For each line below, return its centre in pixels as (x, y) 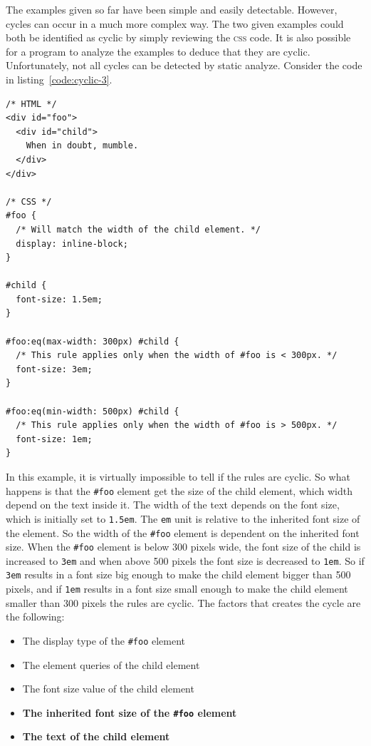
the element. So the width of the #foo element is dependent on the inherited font (183, 532)
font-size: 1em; (54, 439)
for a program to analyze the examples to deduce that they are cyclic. (158, 51)
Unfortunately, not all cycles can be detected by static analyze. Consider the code (184, 65)
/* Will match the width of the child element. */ (138, 229)
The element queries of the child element (111, 664)
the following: (35, 617)
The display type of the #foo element (104, 640)
